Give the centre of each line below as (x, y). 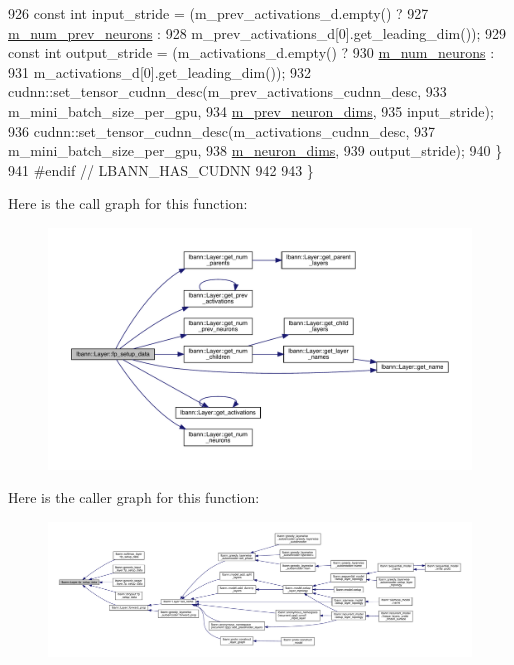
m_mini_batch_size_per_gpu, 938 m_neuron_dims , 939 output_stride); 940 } (255, 150)
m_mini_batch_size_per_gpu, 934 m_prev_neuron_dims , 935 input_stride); (251, 110)
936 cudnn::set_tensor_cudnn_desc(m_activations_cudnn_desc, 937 (222, 130)
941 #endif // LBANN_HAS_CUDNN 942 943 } (161, 169)
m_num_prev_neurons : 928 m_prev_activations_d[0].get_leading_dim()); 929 (257, 32)
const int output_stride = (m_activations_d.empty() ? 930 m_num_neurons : (251, 52)
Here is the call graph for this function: (128, 203)
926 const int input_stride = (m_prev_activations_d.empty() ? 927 (218, 13)
